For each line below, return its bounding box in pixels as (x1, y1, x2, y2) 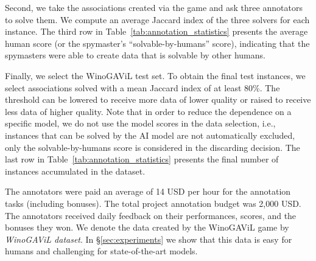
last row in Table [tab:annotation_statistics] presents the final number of (5, 153, 279, 165)
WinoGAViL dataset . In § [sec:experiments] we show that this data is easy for (5, 232, 292, 245)
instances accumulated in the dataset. (5, 164, 146, 177)
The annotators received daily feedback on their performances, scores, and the (5, 209, 297, 221)
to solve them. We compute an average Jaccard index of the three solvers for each (5, 13, 310, 26)
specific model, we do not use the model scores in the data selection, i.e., (5, 117, 276, 130)
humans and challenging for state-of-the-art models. (5, 245, 198, 257)
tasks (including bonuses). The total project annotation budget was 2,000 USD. (5, 197, 301, 209)
